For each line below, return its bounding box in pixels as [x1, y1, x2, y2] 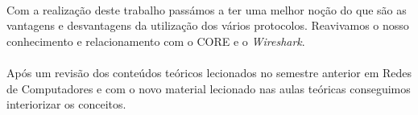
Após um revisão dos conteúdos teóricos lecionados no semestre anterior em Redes [6, 64, 412, 80]
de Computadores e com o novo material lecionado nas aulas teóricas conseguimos [6, 80, 411, 97]
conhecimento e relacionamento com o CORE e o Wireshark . [6, 32, 305, 49]
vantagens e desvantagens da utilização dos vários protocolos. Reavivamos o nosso [6, 17, 409, 34]
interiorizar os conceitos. [6, 96, 126, 113]
